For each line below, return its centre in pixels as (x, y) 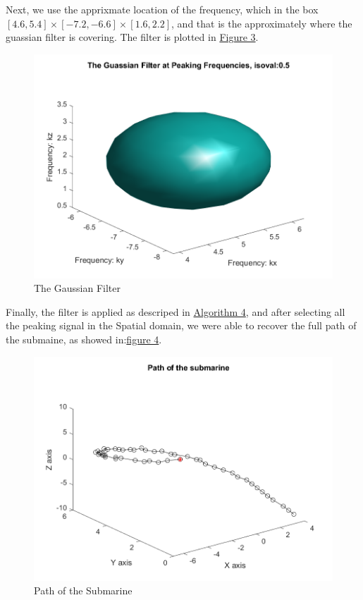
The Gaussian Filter (77, 288)
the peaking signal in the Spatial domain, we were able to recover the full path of (181, 325)
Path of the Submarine (83, 590)
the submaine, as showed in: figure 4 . (84, 339)
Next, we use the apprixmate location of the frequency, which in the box (162, 9)
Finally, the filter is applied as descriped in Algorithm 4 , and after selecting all (176, 311)
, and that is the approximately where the (262, 23)
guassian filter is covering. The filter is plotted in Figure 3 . (132, 37)
